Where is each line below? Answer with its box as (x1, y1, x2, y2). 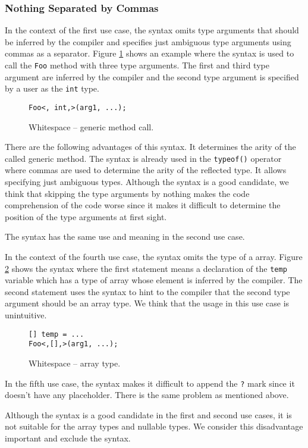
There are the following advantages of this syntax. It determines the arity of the (5, 140, 296, 153)
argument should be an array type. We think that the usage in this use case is (5, 297, 290, 309)
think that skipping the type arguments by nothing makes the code (5, 187, 250, 199)
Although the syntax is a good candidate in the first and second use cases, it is (5, 408, 292, 421)
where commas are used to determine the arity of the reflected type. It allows (5, 164, 287, 176)
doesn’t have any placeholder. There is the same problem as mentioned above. (5, 389, 289, 401)
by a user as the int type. (5, 82, 99, 95)
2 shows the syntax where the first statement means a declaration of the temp (5, 262, 287, 274)
